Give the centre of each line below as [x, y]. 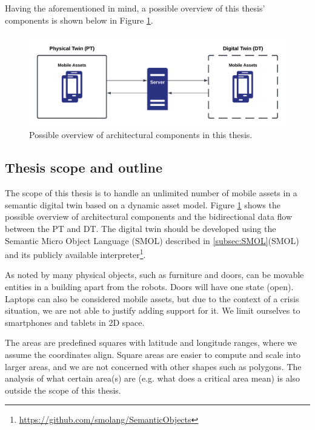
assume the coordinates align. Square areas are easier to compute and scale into [153, 354]
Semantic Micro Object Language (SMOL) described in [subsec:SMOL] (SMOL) [152, 240]
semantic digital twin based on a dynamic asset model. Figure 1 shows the [143, 204]
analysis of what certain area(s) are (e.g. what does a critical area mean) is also [153, 378]
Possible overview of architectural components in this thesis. [141, 135]
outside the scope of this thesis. [63, 390]
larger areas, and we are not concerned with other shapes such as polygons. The [153, 366]
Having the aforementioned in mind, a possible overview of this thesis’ [135, 8]
